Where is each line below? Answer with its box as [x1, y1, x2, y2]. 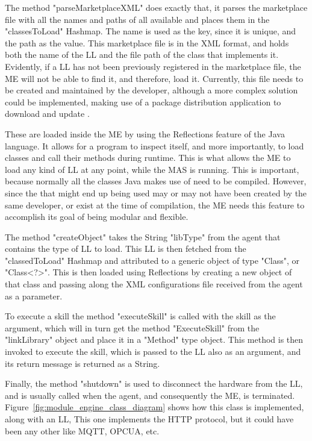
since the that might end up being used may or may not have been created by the [5, 186, 307, 199]
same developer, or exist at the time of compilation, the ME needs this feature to [5, 198, 305, 211]
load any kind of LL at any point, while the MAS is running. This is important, [5, 163, 299, 175]
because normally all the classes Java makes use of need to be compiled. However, [5, 175, 307, 187]
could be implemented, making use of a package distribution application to [5, 95, 281, 108]
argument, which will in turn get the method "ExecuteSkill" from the [5, 321, 260, 334]
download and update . [5, 107, 90, 120]
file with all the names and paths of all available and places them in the [5, 13, 270, 25]
